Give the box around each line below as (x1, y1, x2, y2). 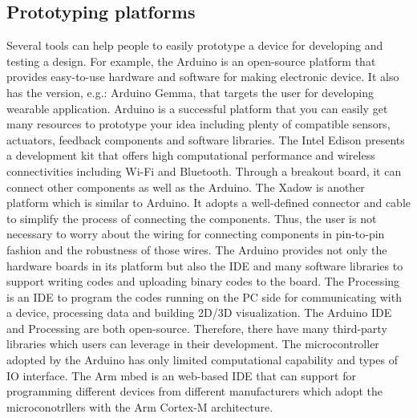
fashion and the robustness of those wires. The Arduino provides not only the (6, 241, 387, 258)
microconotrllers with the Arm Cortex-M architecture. (6, 398, 273, 415)
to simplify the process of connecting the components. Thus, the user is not (6, 209, 377, 226)
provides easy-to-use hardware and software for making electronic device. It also (6, 68, 399, 85)
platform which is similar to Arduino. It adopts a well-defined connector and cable (6, 194, 411, 211)
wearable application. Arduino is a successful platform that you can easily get (6, 99, 388, 116)
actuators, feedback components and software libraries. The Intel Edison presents (6, 131, 405, 148)
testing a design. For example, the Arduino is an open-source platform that (6, 52, 376, 69)
